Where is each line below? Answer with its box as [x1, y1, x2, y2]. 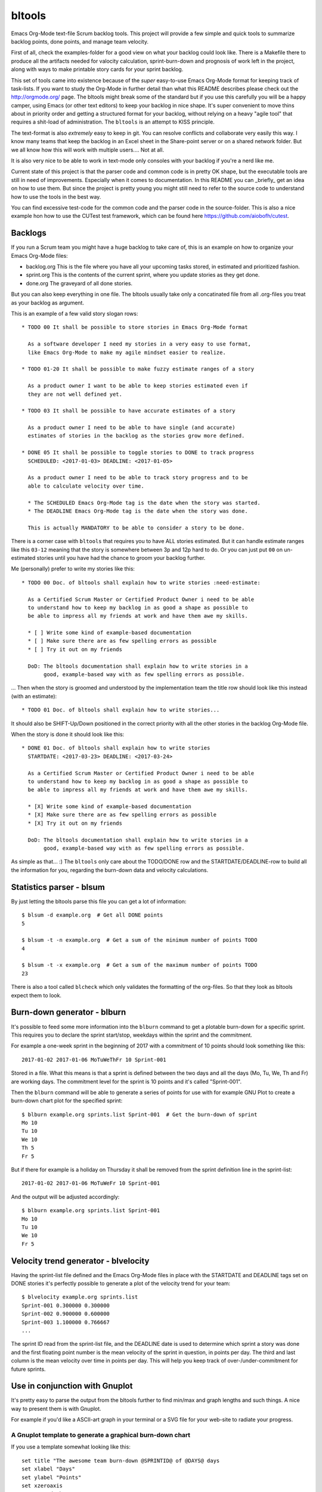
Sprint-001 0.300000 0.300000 [21, 1302, 110, 1309]
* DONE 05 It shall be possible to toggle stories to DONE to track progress [21, 449, 255, 456]
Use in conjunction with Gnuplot [11, 1381, 133, 1391]
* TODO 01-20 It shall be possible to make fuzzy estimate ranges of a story [21, 366, 255, 372]
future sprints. [11, 1365, 46, 1373]
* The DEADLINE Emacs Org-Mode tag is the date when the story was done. [27, 507, 248, 514]
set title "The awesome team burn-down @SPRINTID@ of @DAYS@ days [21, 1457, 220, 1464]
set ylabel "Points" [21, 1474, 82, 1481]
